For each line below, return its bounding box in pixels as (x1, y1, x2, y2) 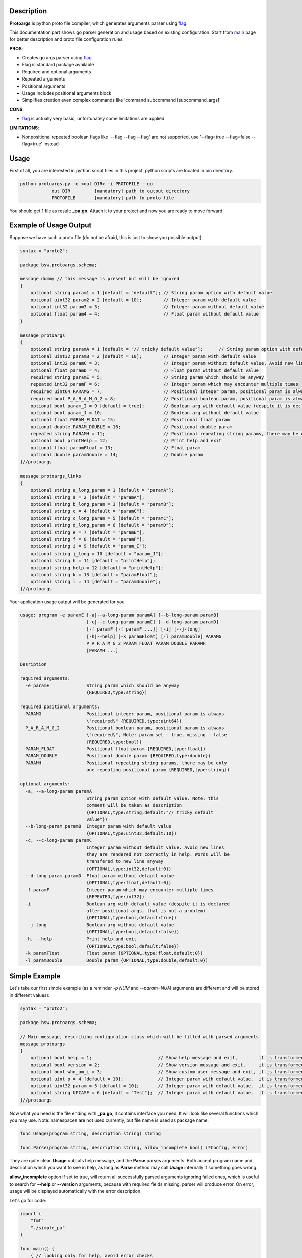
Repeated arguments (22, 76, 65, 82)
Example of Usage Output (9, 221, 92, 229)
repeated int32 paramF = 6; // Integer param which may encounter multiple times (30, 381, 299, 387)
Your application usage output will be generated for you (9, 599, 125, 605)
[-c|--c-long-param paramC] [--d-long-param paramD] (86, 619, 219, 625)
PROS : (9, 45, 23, 51)
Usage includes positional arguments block (22, 90, 112, 96)
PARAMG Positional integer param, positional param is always (25, 711, 224, 717)
